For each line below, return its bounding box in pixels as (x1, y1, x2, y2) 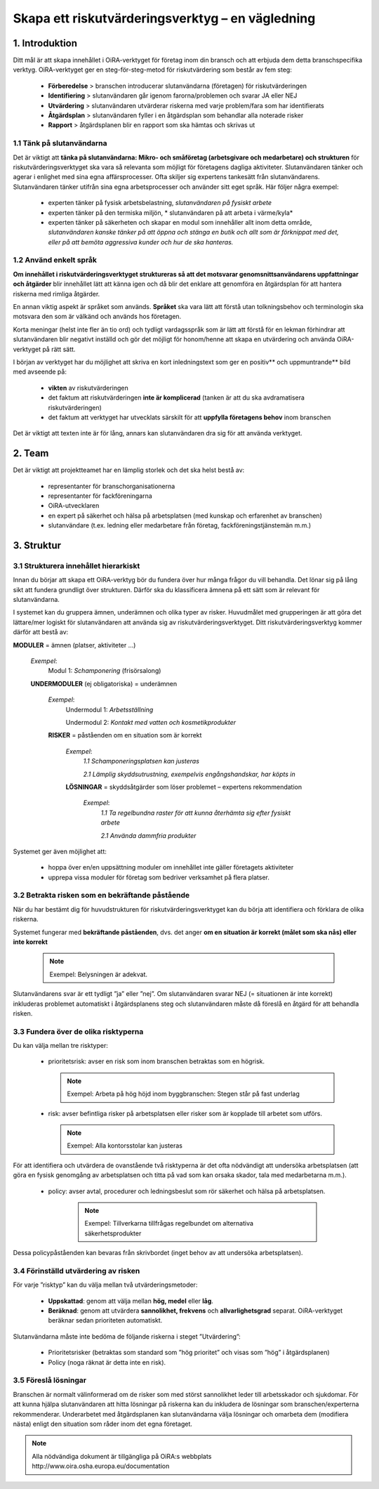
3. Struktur (13, 539, 62, 551)
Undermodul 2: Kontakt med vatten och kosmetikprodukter (65, 718, 237, 726)
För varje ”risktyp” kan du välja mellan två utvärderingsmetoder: (13, 1280, 198, 1289)
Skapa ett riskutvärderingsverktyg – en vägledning (13, 11, 316, 26)
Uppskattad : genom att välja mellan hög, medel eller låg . (48, 1297, 214, 1305)
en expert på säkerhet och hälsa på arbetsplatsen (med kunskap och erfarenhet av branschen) (48, 511, 322, 520)
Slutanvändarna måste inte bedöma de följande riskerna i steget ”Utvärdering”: (13, 1332, 241, 1341)
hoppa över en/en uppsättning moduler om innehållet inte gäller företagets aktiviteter (48, 863, 294, 872)
